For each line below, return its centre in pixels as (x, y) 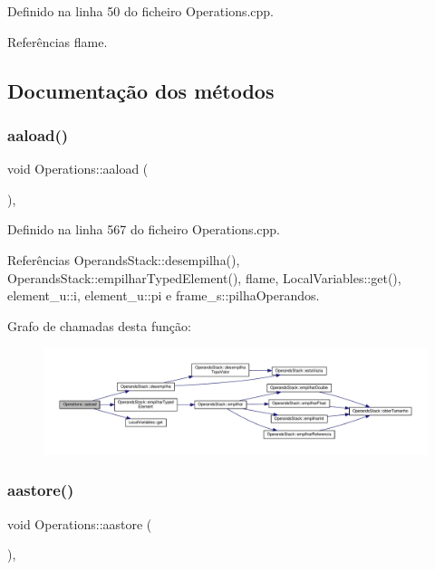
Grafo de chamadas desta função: (99, 325)
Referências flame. (58, 41)
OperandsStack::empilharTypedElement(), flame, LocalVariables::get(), (204, 277)
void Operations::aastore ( (80, 523)
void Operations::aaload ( (78, 169)
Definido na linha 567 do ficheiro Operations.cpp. (144, 229)
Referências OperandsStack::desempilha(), (124, 259)
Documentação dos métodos (141, 90)
